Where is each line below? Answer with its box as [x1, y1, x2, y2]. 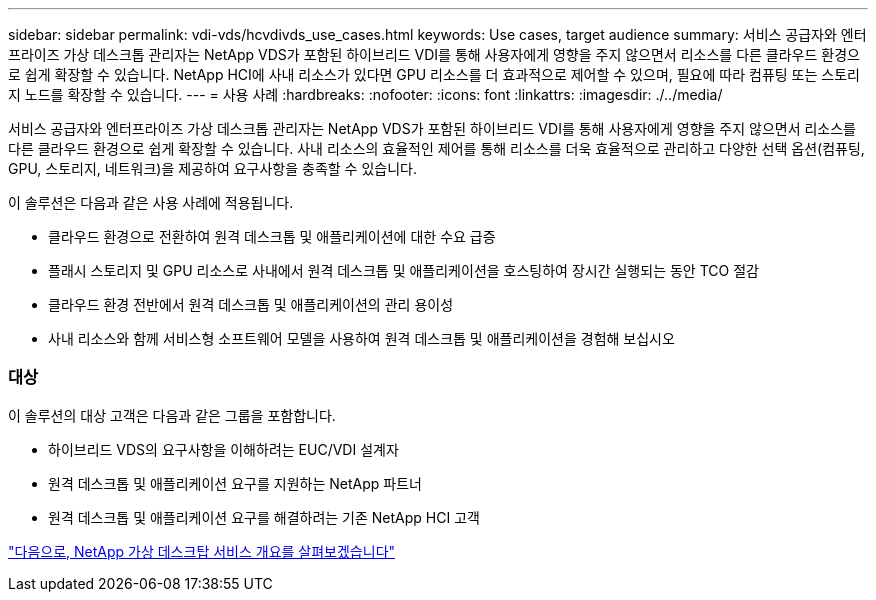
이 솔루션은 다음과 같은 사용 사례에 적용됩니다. [8, 194, 294, 211]
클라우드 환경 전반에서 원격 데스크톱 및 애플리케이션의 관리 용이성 [48, 296, 454, 313]
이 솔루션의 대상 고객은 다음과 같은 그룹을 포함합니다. [8, 406, 336, 424]
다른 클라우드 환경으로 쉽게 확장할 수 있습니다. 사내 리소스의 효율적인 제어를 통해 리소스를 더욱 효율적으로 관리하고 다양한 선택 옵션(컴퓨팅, [8, 140, 865, 157]
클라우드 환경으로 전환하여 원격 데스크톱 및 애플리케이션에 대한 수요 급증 [48, 228, 496, 245]
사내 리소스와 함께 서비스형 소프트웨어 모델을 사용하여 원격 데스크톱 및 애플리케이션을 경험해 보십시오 [48, 330, 675, 347]
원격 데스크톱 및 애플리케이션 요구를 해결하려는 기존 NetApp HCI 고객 [48, 508, 480, 526]
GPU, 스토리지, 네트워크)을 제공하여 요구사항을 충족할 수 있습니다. [8, 160, 417, 177]
